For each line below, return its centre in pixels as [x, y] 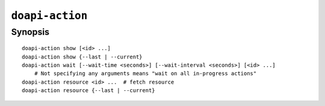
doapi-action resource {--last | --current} [89, 91]
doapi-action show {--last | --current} [82, 57]
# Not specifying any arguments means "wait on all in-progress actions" [145, 73]
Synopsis [30, 32]
